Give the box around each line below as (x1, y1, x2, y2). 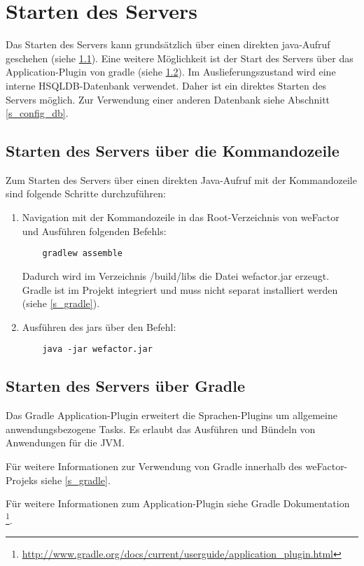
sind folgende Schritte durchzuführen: (6, 186, 166, 201)
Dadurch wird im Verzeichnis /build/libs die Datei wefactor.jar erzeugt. (22, 268, 330, 283)
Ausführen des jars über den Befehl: (22, 319, 176, 334)
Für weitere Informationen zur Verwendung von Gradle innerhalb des (6, 458, 302, 473)
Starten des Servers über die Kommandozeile (6, 140, 339, 162)
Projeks (6, 472, 38, 487)
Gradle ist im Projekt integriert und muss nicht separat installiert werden (22, 282, 338, 297)
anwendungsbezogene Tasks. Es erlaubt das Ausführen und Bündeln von (6, 421, 316, 436)
